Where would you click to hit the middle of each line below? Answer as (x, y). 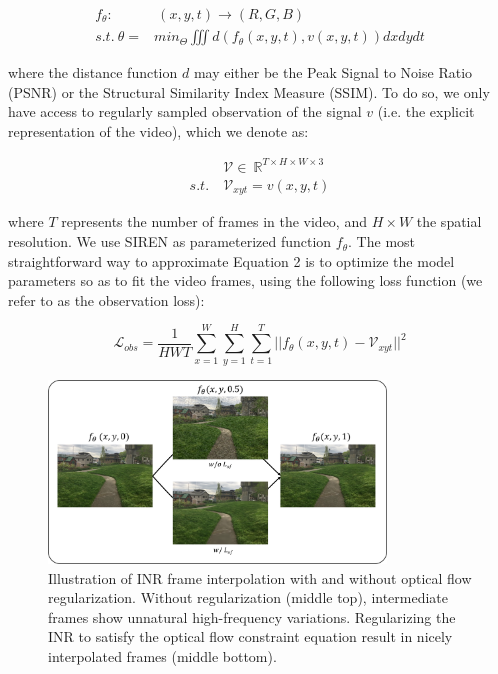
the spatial (449, 221)
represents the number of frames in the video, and (214, 221)
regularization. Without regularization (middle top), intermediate (248, 597)
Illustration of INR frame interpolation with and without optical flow (260, 577)
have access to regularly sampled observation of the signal (185, 111)
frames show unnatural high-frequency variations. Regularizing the (252, 616)
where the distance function (93, 72)
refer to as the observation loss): (106, 299)
